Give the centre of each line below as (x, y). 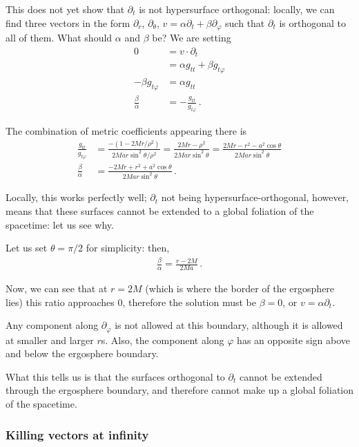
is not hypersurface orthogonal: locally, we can (237, 9)
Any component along (52, 325)
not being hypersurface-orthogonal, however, (255, 197)
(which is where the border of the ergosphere (240, 288)
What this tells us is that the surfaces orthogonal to (115, 376)
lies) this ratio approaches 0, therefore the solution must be (131, 302)
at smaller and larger (50, 340)
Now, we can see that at (57, 288)
